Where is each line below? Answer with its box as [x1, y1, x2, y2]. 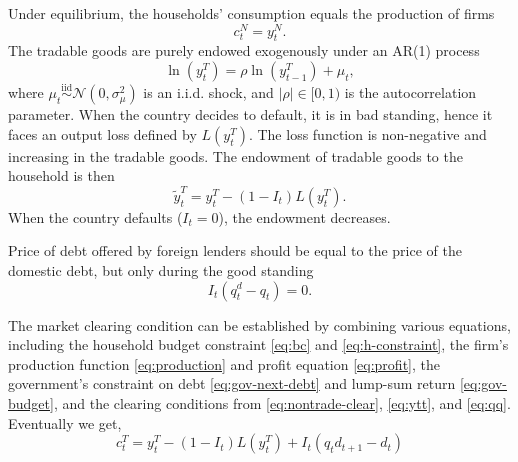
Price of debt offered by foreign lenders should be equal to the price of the [8, 240, 462, 261]
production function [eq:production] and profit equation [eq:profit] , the [8, 353, 440, 374]
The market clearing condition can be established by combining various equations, [8, 314, 511, 335]
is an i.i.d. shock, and [143, 82, 274, 103]
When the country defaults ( [8, 206, 183, 227]
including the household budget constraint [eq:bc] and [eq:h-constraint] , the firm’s [8, 334, 509, 355]
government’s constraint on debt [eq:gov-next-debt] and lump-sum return [8, 373, 456, 394]
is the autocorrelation [344, 82, 477, 103]
